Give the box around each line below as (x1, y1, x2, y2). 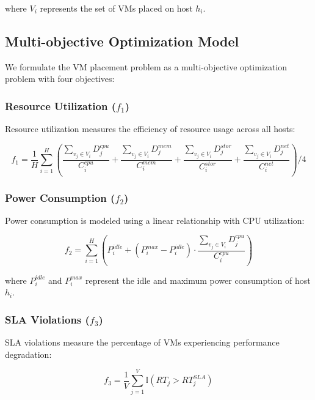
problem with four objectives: (5, 72, 115, 85)
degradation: (5, 347, 52, 360)
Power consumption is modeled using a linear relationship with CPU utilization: (5, 213, 305, 226)
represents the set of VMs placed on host (40, 2, 193, 14)
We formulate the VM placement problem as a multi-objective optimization (5, 60, 288, 73)
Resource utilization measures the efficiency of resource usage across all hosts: (5, 122, 295, 135)
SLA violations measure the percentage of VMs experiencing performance (5, 336, 280, 349)
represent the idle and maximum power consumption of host (85, 273, 311, 286)
